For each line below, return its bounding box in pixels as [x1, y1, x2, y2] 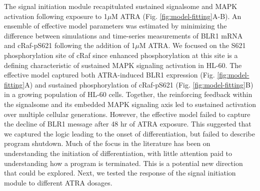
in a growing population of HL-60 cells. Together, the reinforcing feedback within [4, 89, 252, 99]
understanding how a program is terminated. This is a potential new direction [4, 157, 243, 168]
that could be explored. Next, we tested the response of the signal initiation [4, 167, 236, 178]
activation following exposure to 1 [4, 10, 107, 21]
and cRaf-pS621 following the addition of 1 [4, 40, 135, 50]
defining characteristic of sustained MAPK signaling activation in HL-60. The [4, 59, 242, 70]
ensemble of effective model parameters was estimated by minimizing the [4, 20, 227, 31]
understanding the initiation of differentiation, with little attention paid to [4, 147, 232, 158]
